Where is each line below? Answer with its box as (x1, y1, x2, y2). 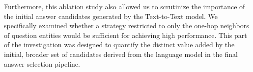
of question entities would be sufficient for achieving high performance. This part (4, 30, 247, 40)
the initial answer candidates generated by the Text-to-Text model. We (4, 11, 218, 21)
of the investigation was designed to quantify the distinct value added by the (4, 39, 235, 50)
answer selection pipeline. (4, 58, 80, 69)
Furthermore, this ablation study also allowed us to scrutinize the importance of (4, 1, 245, 11)
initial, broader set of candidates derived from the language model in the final (4, 49, 238, 59)
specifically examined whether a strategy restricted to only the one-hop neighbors (4, 20, 249, 31)
